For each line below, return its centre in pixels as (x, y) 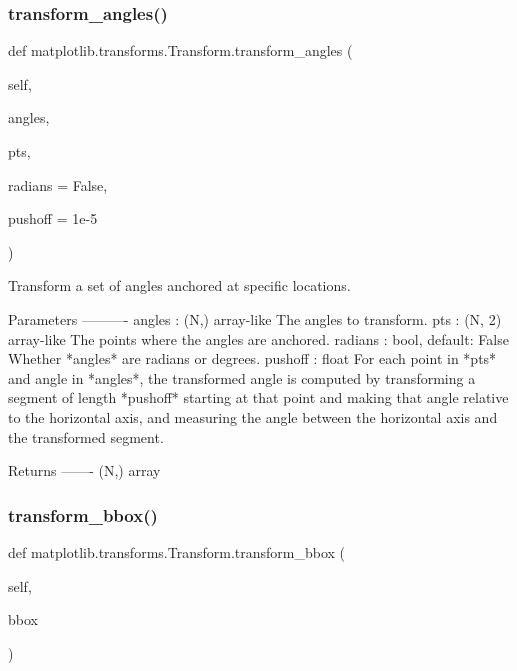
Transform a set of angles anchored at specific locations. (179, 285)
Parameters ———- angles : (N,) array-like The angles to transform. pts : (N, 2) (255, 318)
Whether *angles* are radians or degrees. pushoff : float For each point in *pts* (252, 358)
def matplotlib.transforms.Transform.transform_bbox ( (177, 551)
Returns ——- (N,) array (84, 470)
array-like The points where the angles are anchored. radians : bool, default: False (258, 338)
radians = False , (58, 184)
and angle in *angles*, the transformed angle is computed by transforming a (242, 377)
